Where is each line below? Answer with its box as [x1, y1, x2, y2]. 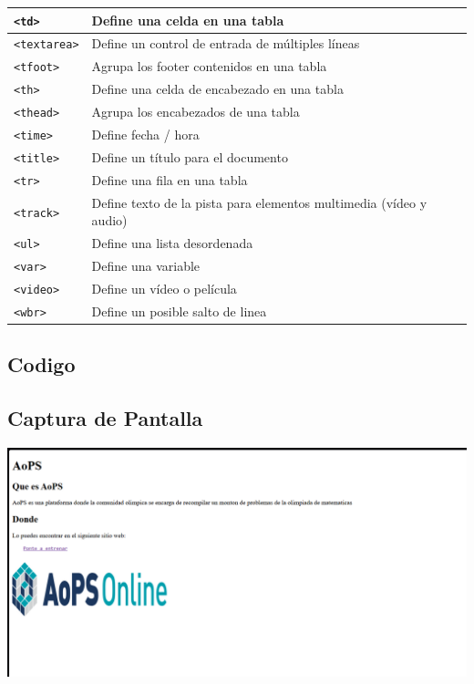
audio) [91, 211, 128, 230]
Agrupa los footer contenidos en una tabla [91, 57, 327, 76]
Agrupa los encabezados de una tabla [91, 102, 300, 121]
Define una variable [91, 256, 201, 275]
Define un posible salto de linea [91, 301, 267, 320]
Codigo [7, 350, 76, 378]
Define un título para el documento [91, 147, 288, 166]
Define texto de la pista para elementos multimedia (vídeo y [91, 192, 428, 212]
